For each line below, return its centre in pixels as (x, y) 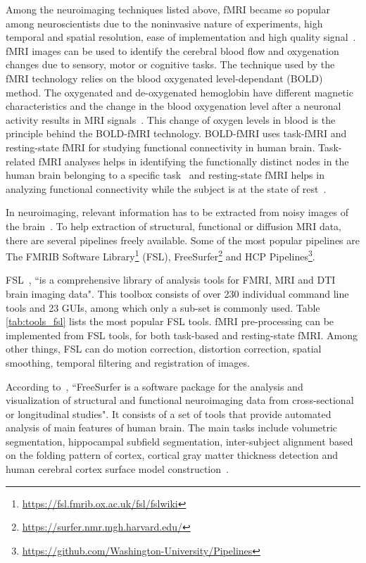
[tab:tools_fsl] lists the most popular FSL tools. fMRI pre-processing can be (170, 321)
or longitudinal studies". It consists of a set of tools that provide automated (169, 413)
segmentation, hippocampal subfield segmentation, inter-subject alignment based (179, 441)
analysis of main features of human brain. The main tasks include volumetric (172, 428)
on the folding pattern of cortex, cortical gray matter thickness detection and (172, 455)
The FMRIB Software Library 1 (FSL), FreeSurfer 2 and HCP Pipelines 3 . (160, 255)
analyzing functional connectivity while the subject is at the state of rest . (166, 188)
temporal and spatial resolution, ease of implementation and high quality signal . (181, 37)
